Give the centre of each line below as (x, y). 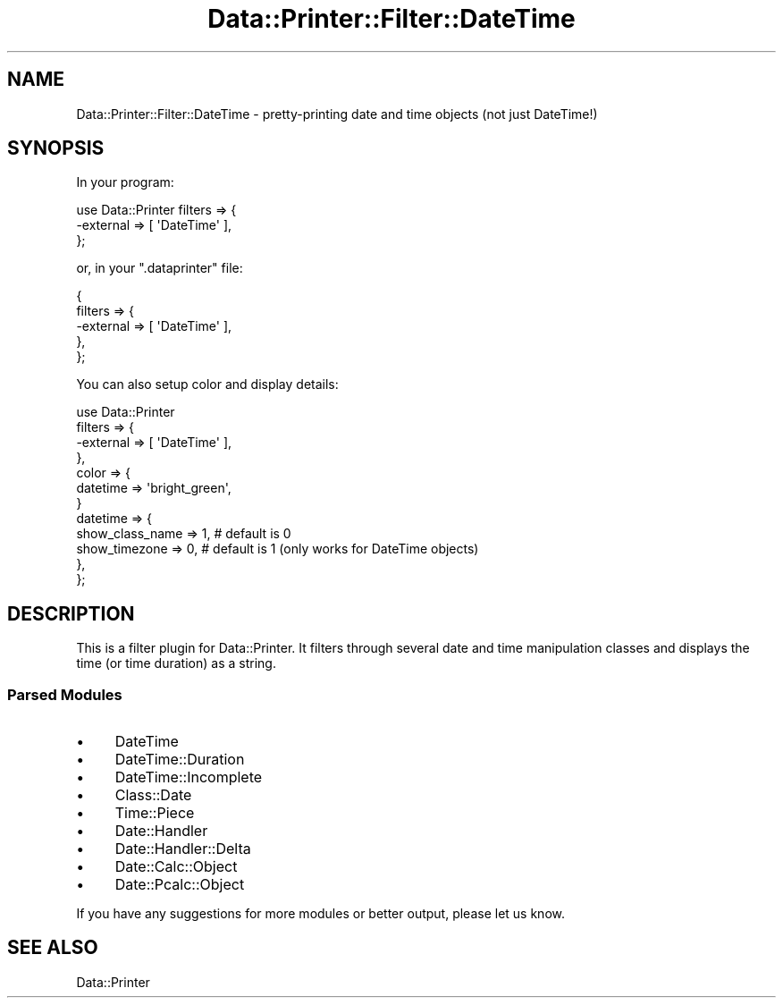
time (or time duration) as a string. (176, 663)
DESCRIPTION (71, 613)
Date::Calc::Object (176, 867)
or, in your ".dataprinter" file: (160, 268)
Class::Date (153, 795)
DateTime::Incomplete (189, 777)
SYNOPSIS (56, 148)
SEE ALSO (53, 948)
